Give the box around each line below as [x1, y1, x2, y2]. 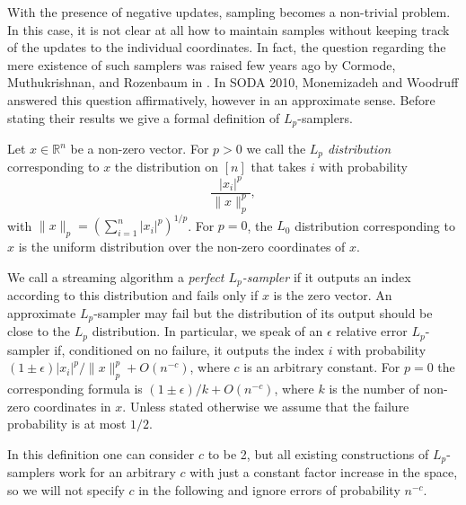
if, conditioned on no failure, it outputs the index [54, 340, 325, 359]
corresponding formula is [7, 379, 143, 397]
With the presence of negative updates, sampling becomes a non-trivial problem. [7, 3, 451, 21]
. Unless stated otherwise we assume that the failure [122, 396, 409, 415]
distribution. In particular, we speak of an [92, 322, 323, 341]
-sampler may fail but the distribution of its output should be [93, 303, 433, 322]
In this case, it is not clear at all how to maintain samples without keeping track [7, 20, 450, 39]
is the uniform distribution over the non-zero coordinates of [18, 237, 346, 256]
